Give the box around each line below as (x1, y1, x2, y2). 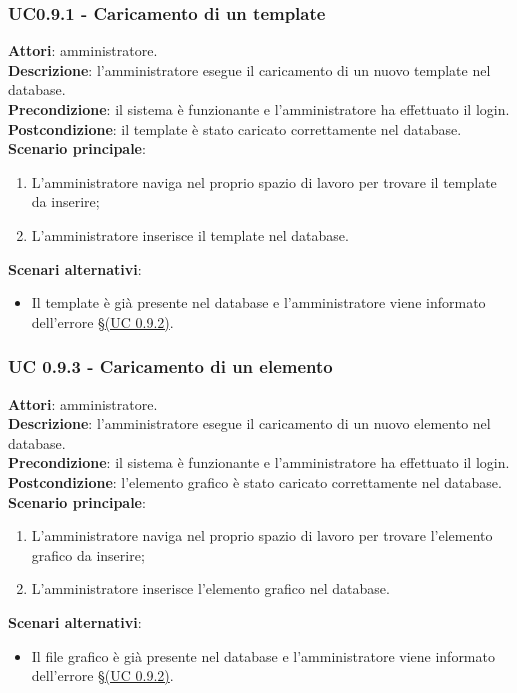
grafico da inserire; (31, 544, 145, 565)
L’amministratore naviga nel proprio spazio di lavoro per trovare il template (31, 171, 497, 192)
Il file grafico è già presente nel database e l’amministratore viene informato (31, 645, 495, 666)
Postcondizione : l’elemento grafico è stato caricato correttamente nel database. (8, 471, 502, 492)
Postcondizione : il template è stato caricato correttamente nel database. (8, 118, 462, 139)
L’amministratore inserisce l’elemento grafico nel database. (31, 578, 390, 599)
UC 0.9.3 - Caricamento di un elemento (8, 354, 333, 379)
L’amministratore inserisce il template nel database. (31, 224, 349, 245)
